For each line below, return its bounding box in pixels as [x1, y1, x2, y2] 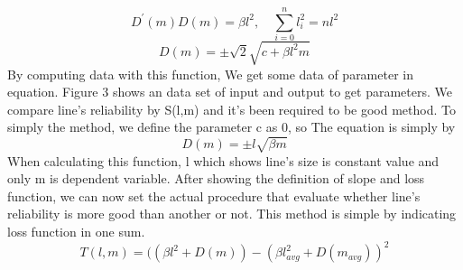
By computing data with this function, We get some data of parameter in [7, 64, 413, 83]
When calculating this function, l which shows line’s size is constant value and [7, 151, 440, 170]
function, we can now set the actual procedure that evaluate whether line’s [7, 186, 421, 205]
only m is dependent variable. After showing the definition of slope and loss [7, 169, 425, 188]
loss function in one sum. [7, 221, 145, 240]
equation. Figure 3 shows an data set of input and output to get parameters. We [7, 82, 452, 101]
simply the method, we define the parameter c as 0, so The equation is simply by [7, 117, 456, 136]
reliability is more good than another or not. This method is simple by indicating [7, 204, 457, 223]
